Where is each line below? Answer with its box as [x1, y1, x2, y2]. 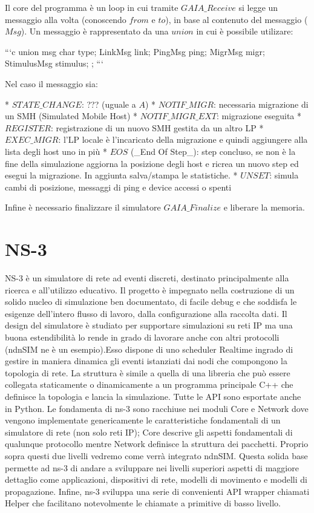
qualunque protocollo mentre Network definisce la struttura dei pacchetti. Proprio [5, 437, 309, 450]
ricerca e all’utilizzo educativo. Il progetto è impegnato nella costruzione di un [5, 283, 295, 296]
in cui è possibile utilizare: [196, 25, 293, 38]
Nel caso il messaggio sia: [5, 77, 98, 90]
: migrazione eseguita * [216, 109, 302, 122]
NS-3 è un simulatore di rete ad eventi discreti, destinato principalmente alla [5, 272, 289, 284]
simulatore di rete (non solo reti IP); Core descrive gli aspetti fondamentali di [5, 425, 293, 438]
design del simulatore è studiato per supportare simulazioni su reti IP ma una [5, 319, 293, 332]
